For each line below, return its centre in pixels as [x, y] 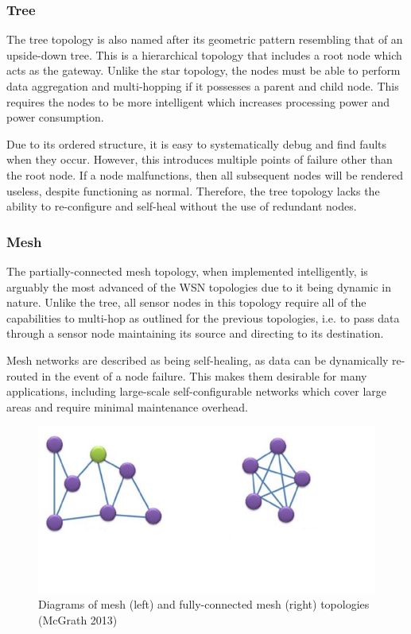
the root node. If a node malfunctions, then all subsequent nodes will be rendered [205, 174]
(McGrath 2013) [78, 620]
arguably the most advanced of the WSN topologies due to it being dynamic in [199, 286]
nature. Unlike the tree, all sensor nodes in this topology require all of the [186, 302]
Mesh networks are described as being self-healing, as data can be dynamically [198, 360]
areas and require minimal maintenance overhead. [127, 406]
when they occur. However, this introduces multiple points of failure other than [200, 159]
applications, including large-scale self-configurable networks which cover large [197, 391]
